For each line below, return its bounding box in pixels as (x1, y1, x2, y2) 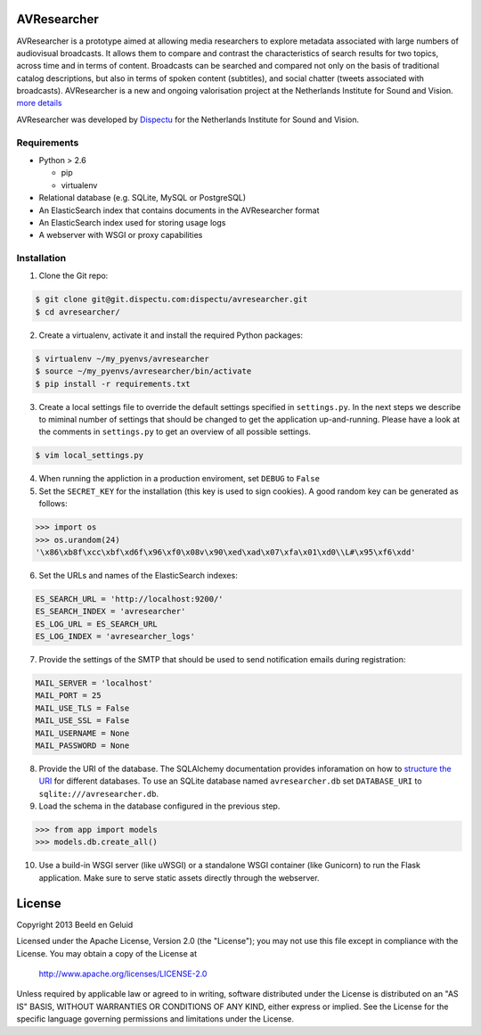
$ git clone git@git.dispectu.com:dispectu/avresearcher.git (35, 294, 308, 305)
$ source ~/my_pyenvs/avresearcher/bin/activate (35, 366, 252, 376)
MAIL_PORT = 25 (35, 691, 102, 701)
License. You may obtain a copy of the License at (16, 948, 198, 958)
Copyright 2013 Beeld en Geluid (16, 919, 134, 930)
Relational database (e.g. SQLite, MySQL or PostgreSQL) (38, 193, 247, 203)
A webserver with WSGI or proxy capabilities (38, 230, 203, 241)
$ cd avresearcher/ (35, 307, 120, 316)
